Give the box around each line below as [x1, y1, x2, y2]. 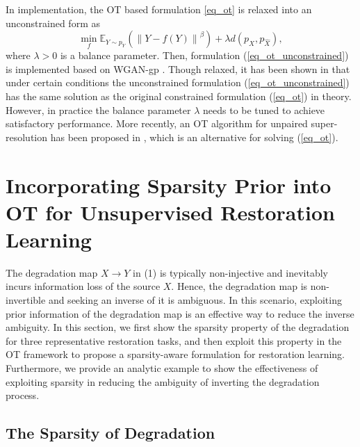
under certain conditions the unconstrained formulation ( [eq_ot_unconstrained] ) [6, 75, 350, 90]
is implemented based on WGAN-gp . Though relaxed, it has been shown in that [6, 61, 350, 76]
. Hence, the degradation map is [171, 279, 308, 293]
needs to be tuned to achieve [203, 102, 325, 117]
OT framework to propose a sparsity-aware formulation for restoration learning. [6, 347, 345, 361]
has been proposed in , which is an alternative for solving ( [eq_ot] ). [50, 129, 338, 144]
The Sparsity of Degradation [6, 422, 215, 444]
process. [6, 388, 40, 403]
